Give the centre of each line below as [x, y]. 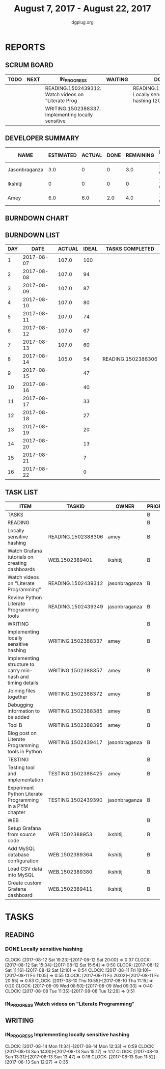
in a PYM [18, 806]
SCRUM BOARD [29, 65]
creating [17, 563]
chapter [16, 812]
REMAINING [140, 155]
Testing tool [21, 767]
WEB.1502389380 [70, 872]
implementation [26, 780]
